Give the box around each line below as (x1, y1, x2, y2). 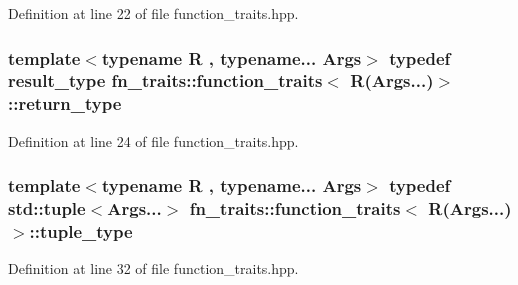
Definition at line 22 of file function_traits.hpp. (8, 3, 299, 23)
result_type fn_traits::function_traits (8, 68, 323, 93)
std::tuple (8, 196, 86, 221)
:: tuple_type (29, 219, 133, 244)
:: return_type (8, 91, 122, 116)
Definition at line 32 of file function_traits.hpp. (8, 258, 299, 279)
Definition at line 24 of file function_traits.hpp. (8, 130, 299, 151)
